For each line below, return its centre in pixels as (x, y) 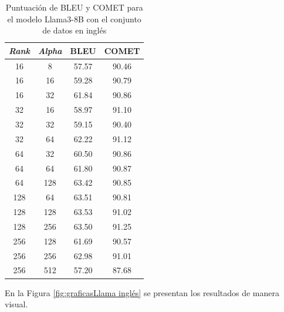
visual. (16, 304)
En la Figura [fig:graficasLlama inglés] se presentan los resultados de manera (142, 292)
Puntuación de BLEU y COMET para (74, 7)
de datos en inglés (75, 30)
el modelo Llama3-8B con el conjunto (74, 19)
